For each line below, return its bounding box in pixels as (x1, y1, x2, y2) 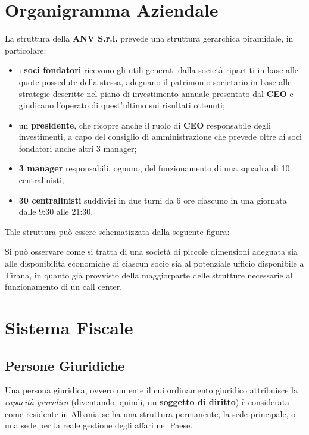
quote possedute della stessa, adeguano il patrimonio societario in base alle (18, 75, 292, 87)
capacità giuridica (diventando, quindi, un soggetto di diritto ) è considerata (5, 395, 290, 408)
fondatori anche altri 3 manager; (18, 142, 137, 154)
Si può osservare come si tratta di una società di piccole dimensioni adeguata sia (5, 245, 298, 258)
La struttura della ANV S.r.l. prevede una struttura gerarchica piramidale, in (5, 32, 294, 45)
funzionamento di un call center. (5, 280, 123, 293)
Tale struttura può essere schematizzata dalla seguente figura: (5, 225, 230, 237)
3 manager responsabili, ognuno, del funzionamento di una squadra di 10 (18, 162, 290, 174)
